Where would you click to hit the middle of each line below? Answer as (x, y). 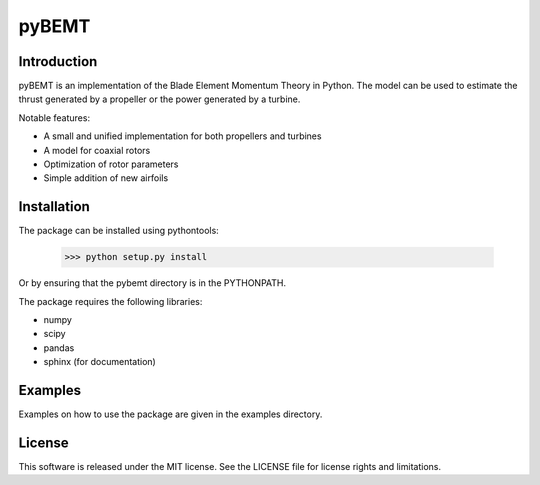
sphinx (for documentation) (100, 362)
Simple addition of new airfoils (106, 178)
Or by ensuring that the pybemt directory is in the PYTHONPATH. (152, 283)
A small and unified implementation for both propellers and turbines (182, 136)
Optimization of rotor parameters (111, 164)
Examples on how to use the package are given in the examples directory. (170, 414)
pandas (59, 347)
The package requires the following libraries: (110, 301)
